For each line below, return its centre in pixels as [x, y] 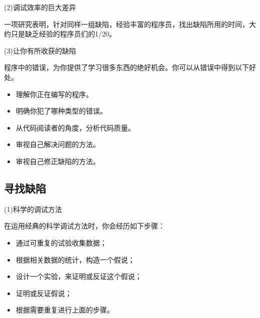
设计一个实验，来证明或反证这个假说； [79, 276]
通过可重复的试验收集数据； [61, 242]
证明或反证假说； [44, 293]
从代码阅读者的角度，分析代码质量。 [75, 127]
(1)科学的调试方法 [33, 209]
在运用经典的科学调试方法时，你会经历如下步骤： [84, 226]
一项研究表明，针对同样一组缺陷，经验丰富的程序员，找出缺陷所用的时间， [126, 24]
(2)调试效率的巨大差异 [40, 7]
